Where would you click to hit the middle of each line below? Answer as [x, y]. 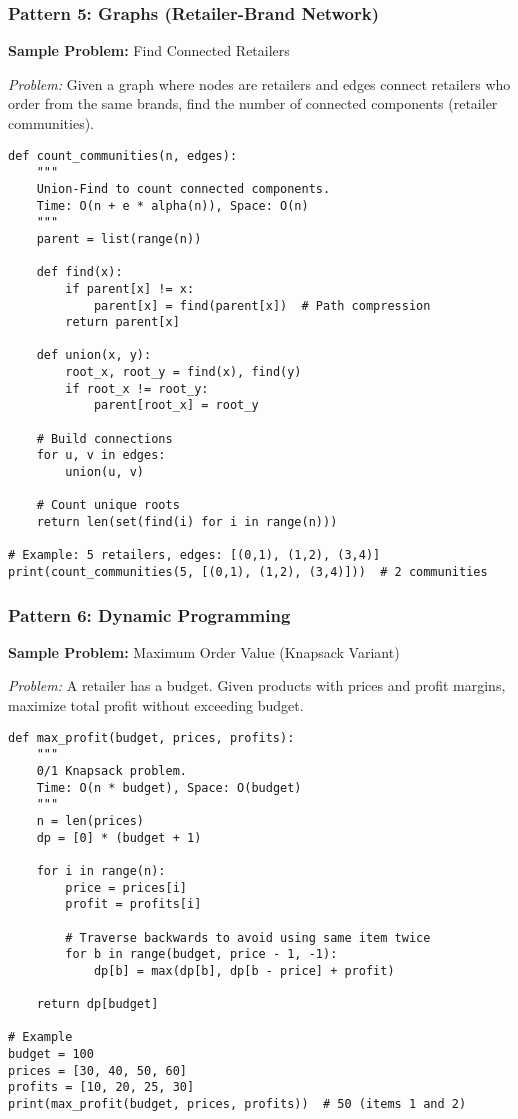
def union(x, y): [94, 355]
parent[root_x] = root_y [176, 405]
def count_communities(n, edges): [123, 155]
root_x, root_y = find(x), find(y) [183, 372]
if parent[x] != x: [130, 288]
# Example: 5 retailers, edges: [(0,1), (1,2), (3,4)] [194, 555]
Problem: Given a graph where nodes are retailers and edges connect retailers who [259, 83]
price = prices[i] [126, 887]
